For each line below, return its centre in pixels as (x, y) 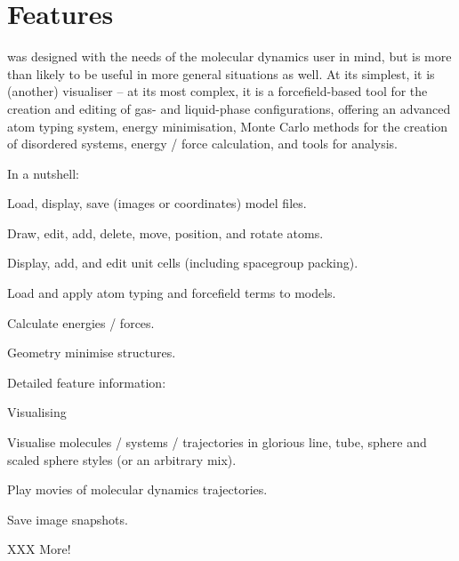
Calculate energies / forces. (81, 322)
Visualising (37, 412)
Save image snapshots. (68, 519)
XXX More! (39, 549)
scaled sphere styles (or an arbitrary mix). (122, 459)
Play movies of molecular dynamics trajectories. (137, 489)
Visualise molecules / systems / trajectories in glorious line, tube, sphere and (217, 442)
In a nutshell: (43, 173)
